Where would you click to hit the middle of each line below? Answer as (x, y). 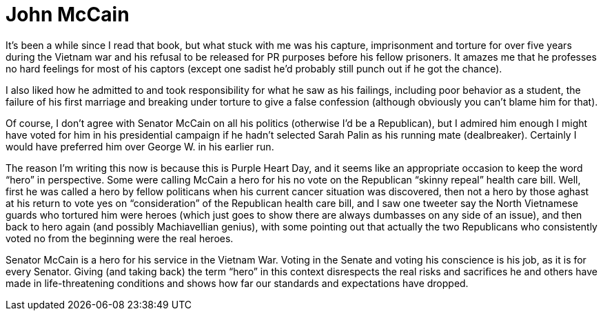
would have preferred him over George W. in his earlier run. (140, 146)
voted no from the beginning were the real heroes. (120, 238)
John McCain (68, 14)
